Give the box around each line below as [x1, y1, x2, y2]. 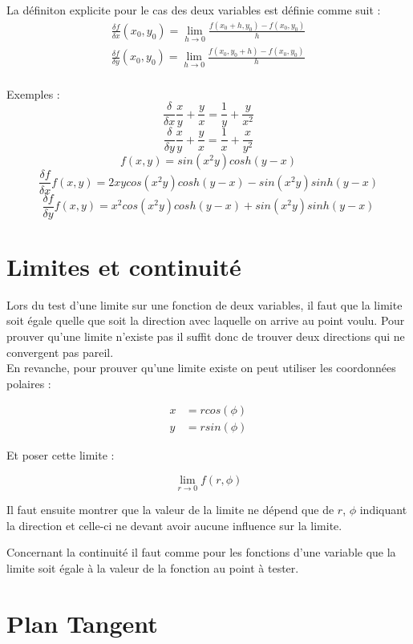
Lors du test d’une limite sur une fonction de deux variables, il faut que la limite [6, 296, 403, 313]
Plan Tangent [6, 606, 158, 639]
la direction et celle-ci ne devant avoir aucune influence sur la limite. [6, 516, 342, 533]
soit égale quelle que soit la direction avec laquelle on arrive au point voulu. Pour [6, 312, 405, 329]
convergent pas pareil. [6, 343, 114, 360]
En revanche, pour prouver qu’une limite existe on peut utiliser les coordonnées [6, 359, 396, 376]
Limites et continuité [6, 249, 241, 282]
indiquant [359, 501, 407, 518]
